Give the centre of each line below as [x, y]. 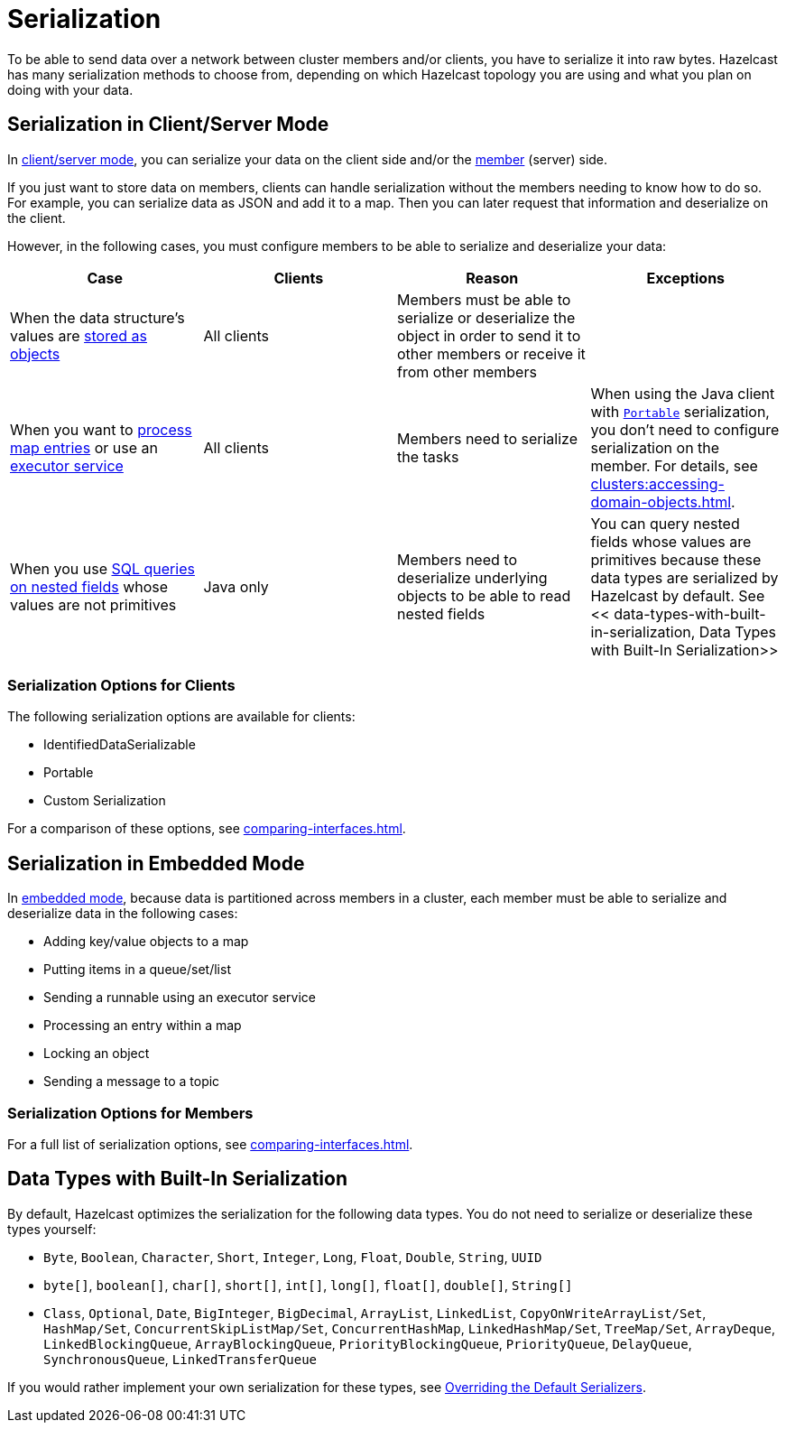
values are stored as [79, 335]
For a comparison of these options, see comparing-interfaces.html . [207, 829]
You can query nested [665, 523]
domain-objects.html [661, 501]
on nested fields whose [89, 586]
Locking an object [97, 1054]
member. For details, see [674, 465]
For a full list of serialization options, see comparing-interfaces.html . [210, 1144]
